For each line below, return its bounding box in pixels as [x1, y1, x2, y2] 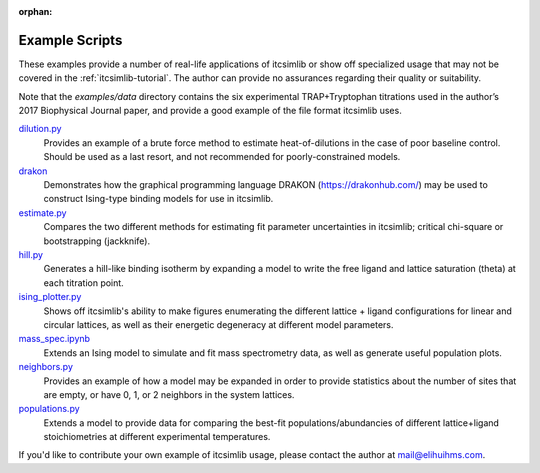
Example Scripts [18, 31, 123, 49]
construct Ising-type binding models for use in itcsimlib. [43, 193, 274, 205]
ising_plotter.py [18, 291, 82, 303]
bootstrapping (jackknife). [43, 235, 150, 247]
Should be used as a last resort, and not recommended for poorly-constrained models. [43, 151, 401, 163]
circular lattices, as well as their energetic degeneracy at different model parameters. [43, 318, 394, 330]
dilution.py [18, 123, 62, 135]
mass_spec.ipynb [18, 333, 90, 345]
